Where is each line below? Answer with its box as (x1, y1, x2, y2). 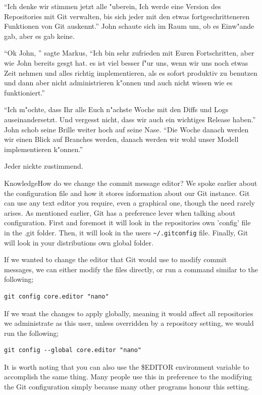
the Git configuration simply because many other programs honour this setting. (4, 381, 250, 392)
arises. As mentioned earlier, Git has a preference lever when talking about (4, 207, 236, 218)
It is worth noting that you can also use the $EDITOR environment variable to (4, 361, 249, 372)
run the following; (4, 327, 59, 338)
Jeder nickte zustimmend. (4, 161, 83, 171)
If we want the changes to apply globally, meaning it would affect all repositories (4, 308, 253, 318)
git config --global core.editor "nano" (4, 347, 142, 354)
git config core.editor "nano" (4, 292, 109, 300)
